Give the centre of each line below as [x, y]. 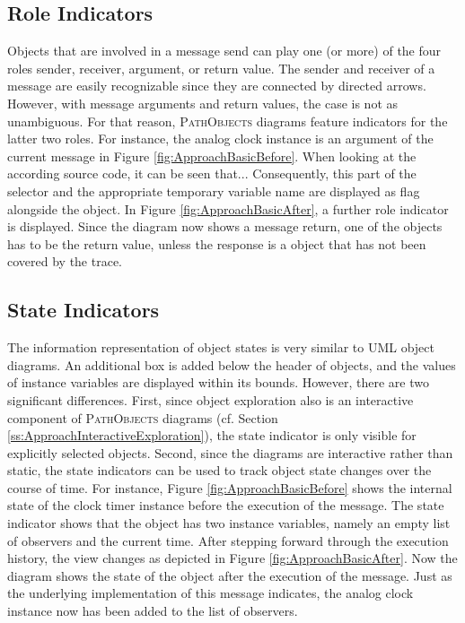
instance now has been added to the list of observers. [153, 611]
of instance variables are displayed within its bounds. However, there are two [218, 382]
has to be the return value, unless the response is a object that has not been [217, 243]
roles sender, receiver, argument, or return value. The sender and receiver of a [221, 68]
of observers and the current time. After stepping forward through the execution [228, 540]
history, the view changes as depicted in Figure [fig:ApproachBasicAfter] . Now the [232, 558]
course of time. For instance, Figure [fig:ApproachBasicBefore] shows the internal [230, 487]
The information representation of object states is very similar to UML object [221, 347]
